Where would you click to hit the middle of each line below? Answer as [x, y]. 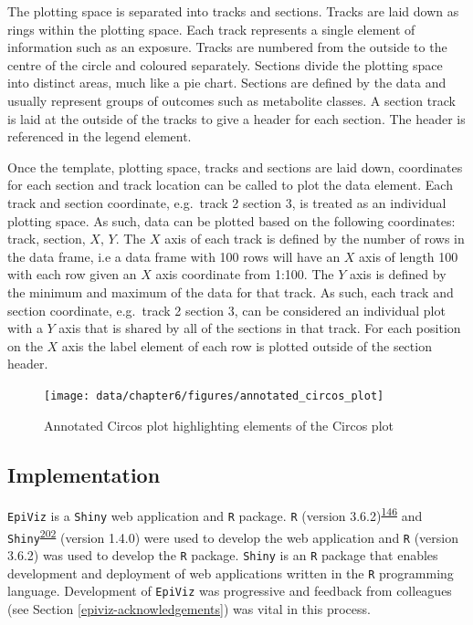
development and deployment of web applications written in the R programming [231, 573]
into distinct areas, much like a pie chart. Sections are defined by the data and [227, 83]
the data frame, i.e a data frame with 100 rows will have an [174, 256]
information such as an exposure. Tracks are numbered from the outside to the [227, 47]
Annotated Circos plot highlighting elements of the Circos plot [219, 425]
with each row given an [72, 274]
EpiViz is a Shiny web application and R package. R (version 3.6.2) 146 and [215, 514]
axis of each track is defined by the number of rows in [315, 239]
